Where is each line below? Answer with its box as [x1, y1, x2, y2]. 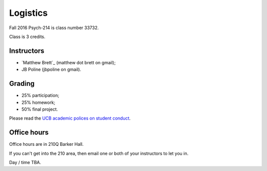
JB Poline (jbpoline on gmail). [21, 67, 82, 73]
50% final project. [21, 106, 58, 112]
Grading [9, 80, 35, 88]
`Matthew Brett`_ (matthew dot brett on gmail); [21, 59, 116, 65]
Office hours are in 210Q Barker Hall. [9, 141, 84, 147]
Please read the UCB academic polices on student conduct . [9, 115, 131, 121]
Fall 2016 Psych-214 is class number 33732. [9, 25, 99, 31]
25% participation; [21, 92, 59, 98]
